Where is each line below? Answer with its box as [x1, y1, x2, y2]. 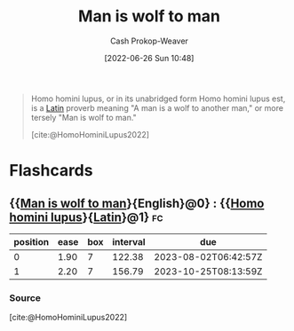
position [13, 235, 50, 248]
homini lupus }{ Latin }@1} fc [9, 209, 163, 225]
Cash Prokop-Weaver [109, 35, 189, 46]
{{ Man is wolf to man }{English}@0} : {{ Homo [9, 195, 265, 210]
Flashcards [9, 161, 93, 181]
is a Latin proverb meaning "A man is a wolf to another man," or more [30, 102, 284, 113]
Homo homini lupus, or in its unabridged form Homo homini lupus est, [30, 93, 286, 104]
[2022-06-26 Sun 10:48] [104, 52, 195, 63]
